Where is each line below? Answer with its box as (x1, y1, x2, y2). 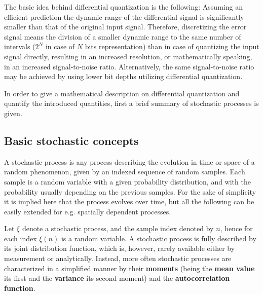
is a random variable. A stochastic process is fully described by (61, 233, 256, 243)
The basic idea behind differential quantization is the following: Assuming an (4, 2, 243, 12)
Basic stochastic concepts (4, 132, 139, 148)
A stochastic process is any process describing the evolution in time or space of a (4, 156, 255, 167)
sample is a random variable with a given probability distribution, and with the (4, 176, 251, 187)
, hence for (220, 223, 253, 234)
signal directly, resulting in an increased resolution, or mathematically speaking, (4, 51, 252, 61)
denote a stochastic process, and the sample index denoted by (22, 223, 214, 234)
